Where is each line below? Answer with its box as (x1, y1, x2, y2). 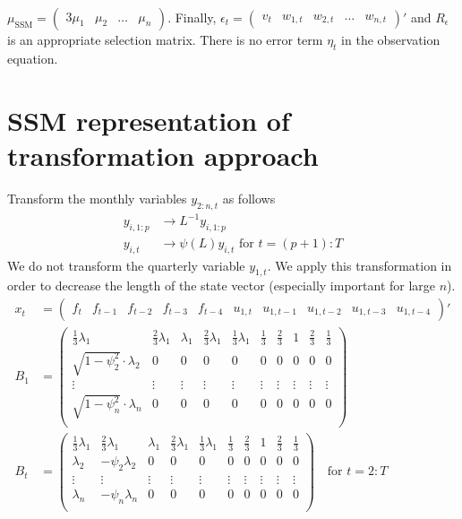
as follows (222, 188, 276, 207)
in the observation (341, 30, 441, 48)
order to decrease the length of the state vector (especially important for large (7, 276, 436, 295)
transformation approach (7, 136, 319, 173)
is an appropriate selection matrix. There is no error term (7, 30, 323, 48)
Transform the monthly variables (7, 188, 187, 207)
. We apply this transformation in (267, 255, 452, 274)
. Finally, (167, 8, 217, 26)
